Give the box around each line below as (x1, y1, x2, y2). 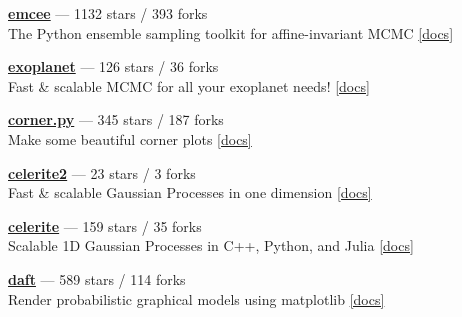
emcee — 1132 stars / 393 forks (8, 3, 208, 23)
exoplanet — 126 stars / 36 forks (8, 56, 219, 77)
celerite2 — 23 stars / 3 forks (8, 162, 196, 183)
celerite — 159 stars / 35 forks (8, 215, 202, 236)
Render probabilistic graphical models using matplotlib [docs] (8, 288, 385, 309)
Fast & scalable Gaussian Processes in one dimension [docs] (8, 182, 372, 203)
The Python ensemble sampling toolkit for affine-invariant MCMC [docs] (8, 22, 454, 43)
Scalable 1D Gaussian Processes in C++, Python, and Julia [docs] (8, 235, 414, 256)
